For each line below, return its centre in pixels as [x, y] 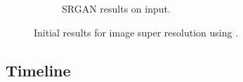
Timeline [38, 70]
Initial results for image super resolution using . [136, 32]
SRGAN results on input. [116, 8]
